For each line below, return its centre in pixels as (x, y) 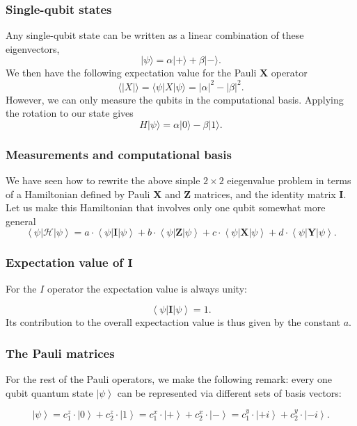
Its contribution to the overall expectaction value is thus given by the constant (173, 322)
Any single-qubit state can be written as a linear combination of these (155, 35)
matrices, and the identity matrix (265, 194)
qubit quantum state (49, 392)
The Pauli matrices (60, 353)
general (21, 221)
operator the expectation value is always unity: (147, 288)
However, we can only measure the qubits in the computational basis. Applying (175, 99)
